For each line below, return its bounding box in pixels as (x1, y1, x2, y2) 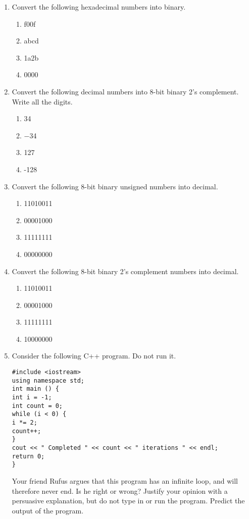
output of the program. (12, 505, 84, 515)
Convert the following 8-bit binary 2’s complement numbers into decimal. (12, 266, 239, 276)
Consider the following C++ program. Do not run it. (12, 350, 176, 361)
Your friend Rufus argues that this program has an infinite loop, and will (12, 475, 238, 486)
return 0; (12, 452, 45, 460)
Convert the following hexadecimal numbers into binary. (12, 2, 186, 12)
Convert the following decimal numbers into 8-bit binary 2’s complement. (12, 86, 239, 96)
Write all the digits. (12, 96, 73, 107)
